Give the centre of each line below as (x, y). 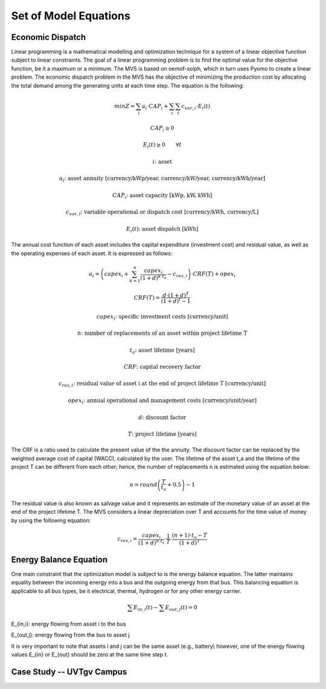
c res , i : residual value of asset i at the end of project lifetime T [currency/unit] (162, 384)
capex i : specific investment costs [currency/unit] (162, 317)
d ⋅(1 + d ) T (176, 295)
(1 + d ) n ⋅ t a (152, 542)
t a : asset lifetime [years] (162, 351)
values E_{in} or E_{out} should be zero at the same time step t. (90, 655)
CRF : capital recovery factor (162, 367)
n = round (143, 485)
